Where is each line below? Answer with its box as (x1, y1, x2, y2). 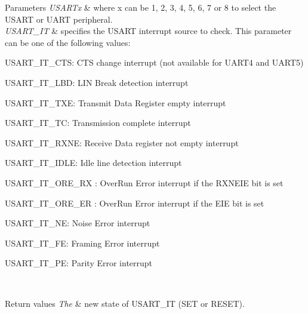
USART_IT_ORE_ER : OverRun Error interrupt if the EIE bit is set (5, 196, 264, 209)
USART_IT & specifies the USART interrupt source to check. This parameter (5, 24, 292, 37)
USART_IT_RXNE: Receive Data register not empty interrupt (5, 136, 239, 149)
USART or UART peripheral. (5, 13, 113, 25)
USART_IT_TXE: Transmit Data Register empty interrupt (5, 96, 226, 109)
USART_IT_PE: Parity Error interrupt (5, 257, 153, 269)
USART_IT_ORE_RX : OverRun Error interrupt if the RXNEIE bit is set (5, 176, 284, 189)
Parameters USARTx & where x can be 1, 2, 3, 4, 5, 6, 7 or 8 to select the (5, 1, 276, 13)
